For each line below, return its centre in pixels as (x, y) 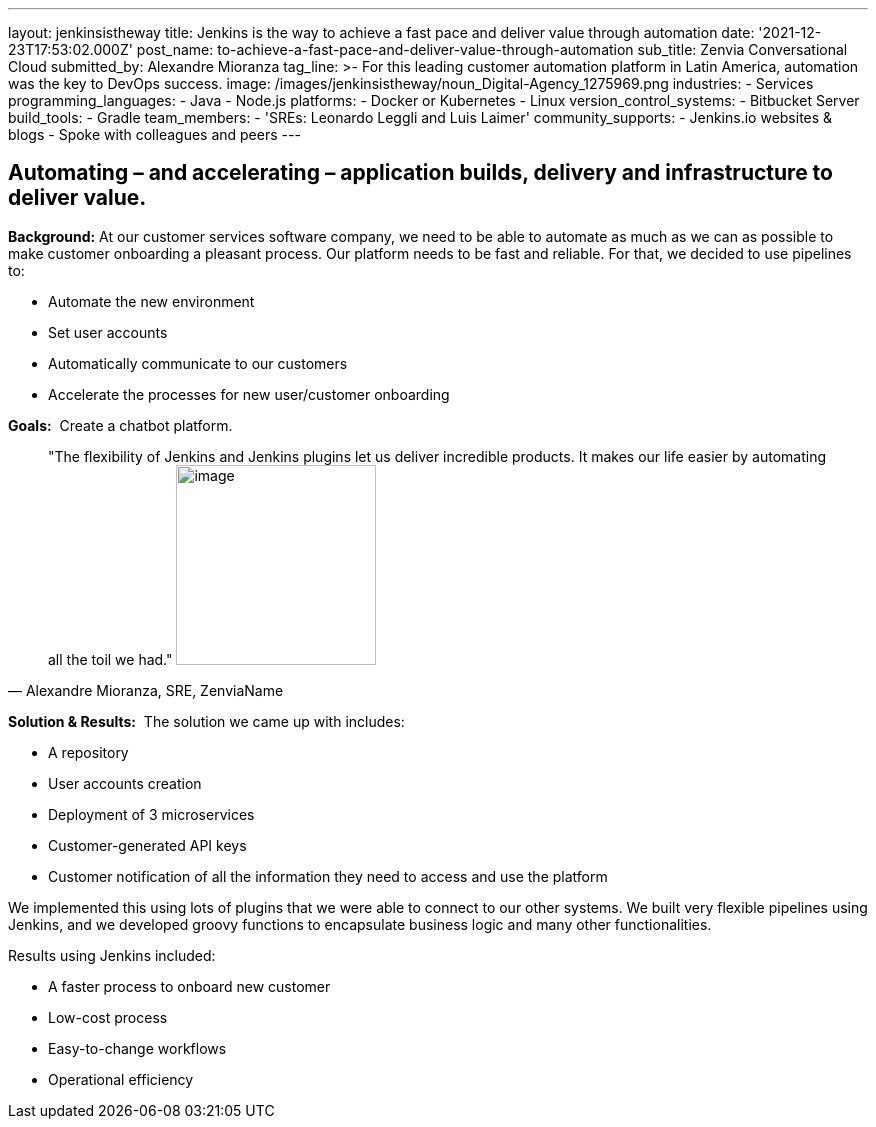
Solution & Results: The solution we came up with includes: (206, 721)
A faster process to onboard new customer (189, 986)
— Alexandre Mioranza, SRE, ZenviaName (146, 690)
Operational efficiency (121, 1079)
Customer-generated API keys (147, 845)
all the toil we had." (110, 659)
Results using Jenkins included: (112, 955)
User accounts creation (125, 783)
